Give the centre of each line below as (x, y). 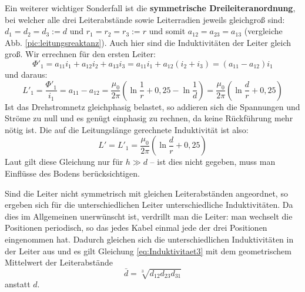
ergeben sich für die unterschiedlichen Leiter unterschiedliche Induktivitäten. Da (149, 205)
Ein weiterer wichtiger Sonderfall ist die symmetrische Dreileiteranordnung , (150, 8)
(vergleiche (263, 31)
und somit (167, 31)
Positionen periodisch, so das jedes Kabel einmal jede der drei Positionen (136, 228)
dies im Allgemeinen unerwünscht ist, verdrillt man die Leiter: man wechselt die (149, 216)
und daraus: (26, 74)
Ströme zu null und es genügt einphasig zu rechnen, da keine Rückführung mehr (149, 118)
